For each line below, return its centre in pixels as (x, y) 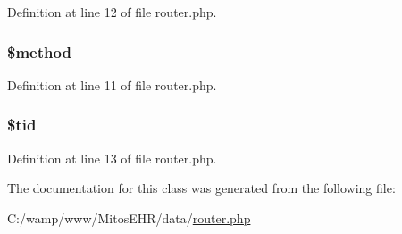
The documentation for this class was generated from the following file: (201, 188)
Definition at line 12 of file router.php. (112, 12)
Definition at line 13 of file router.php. (112, 158)
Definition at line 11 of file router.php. (112, 84)
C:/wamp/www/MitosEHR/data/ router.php (129, 217)
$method (39, 51)
